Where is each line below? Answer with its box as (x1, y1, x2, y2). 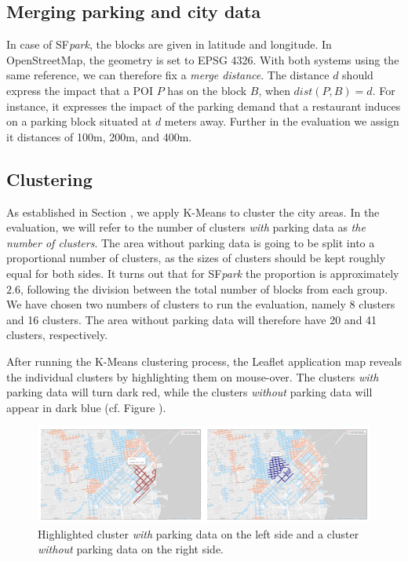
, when (258, 82, 290, 98)
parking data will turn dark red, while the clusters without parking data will (6, 384, 373, 400)
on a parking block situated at (6, 113, 152, 130)
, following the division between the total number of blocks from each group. (20, 280, 388, 297)
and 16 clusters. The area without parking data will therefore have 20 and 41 (6, 311, 377, 327)
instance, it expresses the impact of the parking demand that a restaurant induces (6, 97, 401, 114)
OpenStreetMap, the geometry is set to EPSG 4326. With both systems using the (6, 51, 399, 68)
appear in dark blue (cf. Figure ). (6, 399, 166, 415)
